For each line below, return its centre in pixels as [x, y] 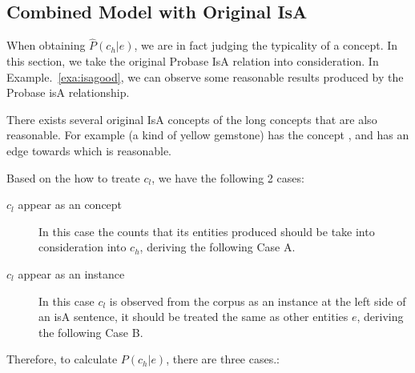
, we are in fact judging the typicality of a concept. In [266, 45]
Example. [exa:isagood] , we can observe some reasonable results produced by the [205, 76]
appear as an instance [71, 273]
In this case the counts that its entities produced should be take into [207, 231]
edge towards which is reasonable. [89, 150]
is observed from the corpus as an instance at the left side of [258, 301]
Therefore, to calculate [62, 359]
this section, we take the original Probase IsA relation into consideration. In [193, 61]
